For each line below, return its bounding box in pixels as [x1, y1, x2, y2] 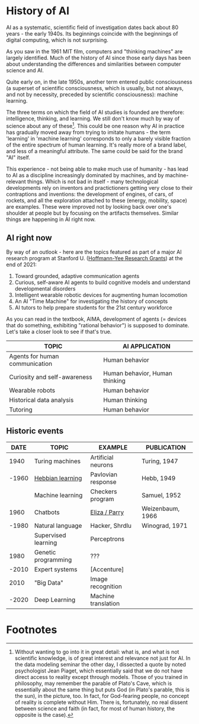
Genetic [34, 548, 56, 557]
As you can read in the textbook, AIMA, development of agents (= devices [6, 315, 187, 323]
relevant [6, 178, 26, 185]
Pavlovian [90, 470, 117, 479]
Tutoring [9, 406, 33, 414]
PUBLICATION [146, 444, 186, 452]
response [90, 478, 117, 486]
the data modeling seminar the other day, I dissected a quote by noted [14, 661, 187, 668]
